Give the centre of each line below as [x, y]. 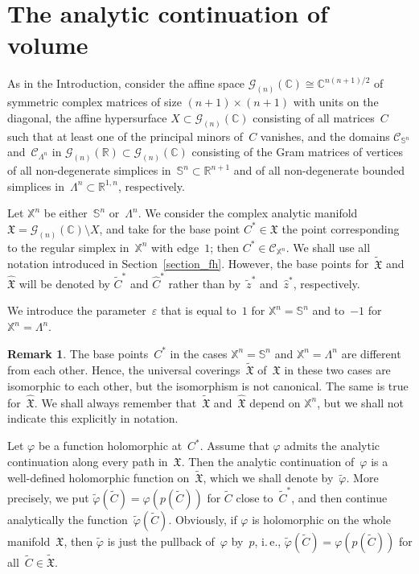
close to [255, 497]
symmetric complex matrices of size [94, 102]
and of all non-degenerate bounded [319, 170]
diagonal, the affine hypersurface [87, 117]
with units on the [336, 102]
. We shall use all [328, 247]
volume [48, 45]
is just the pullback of [161, 541]
